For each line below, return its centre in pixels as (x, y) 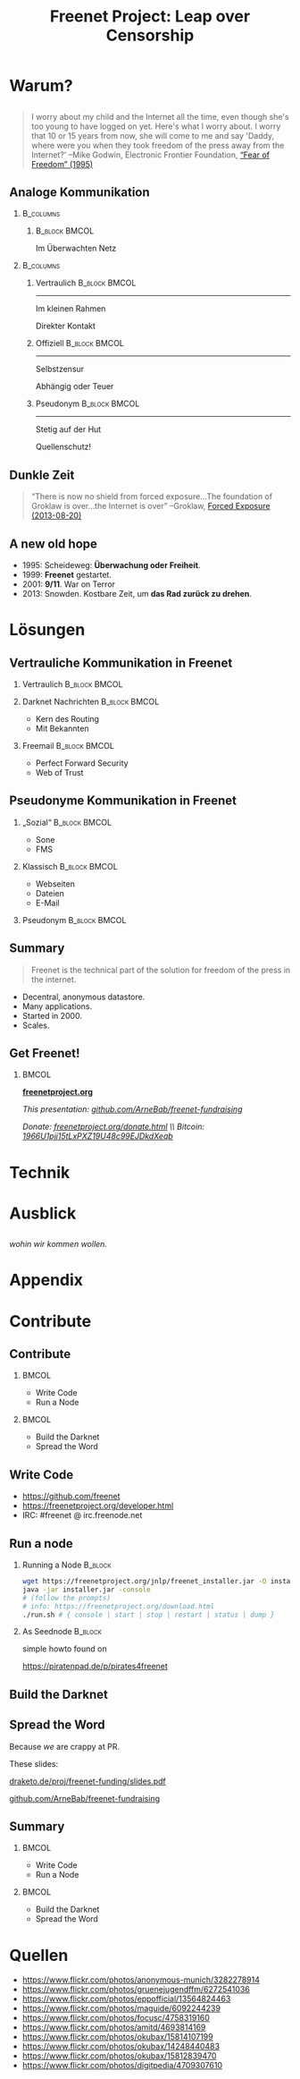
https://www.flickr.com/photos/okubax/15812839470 (119, 2056)
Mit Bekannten (62, 729)
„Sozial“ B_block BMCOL (67, 822)
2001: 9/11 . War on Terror (69, 584)
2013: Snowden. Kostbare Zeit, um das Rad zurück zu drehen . (137, 594)
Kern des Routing (67, 719)
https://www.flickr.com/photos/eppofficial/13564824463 (126, 1999)
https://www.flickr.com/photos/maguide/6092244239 (121, 2008)
